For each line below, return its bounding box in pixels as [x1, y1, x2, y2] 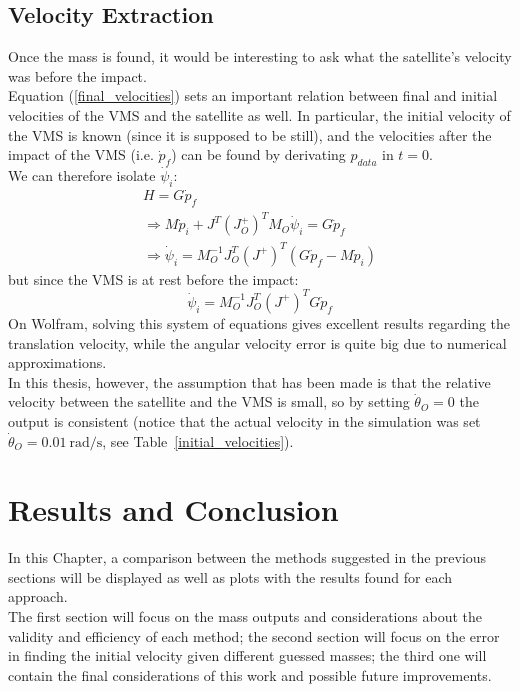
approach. [8, 586, 68, 607]
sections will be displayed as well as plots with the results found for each [8, 566, 452, 587]
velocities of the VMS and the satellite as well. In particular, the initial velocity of [8, 104, 511, 125]
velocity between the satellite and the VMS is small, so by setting [8, 391, 410, 412]
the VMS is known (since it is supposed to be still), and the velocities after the [8, 124, 492, 145]
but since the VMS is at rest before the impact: [8, 268, 299, 289]
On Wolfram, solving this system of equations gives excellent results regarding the [8, 312, 511, 333]
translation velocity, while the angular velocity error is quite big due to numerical [8, 332, 507, 353]
